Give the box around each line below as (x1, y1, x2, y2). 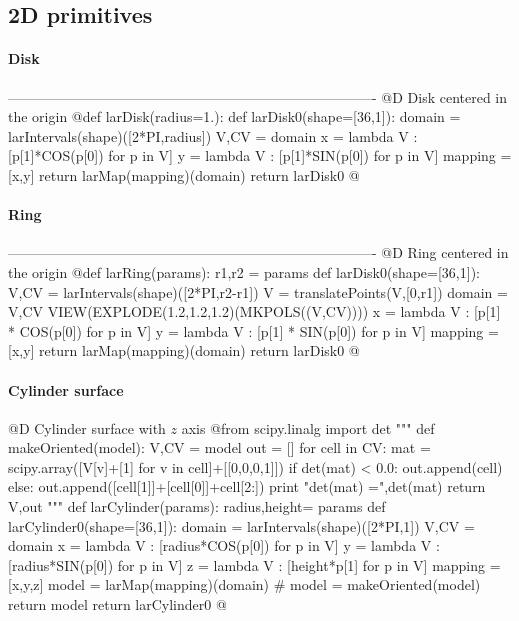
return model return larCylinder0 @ (8, 594, 227, 615)
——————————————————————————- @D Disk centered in (8, 86, 508, 107)
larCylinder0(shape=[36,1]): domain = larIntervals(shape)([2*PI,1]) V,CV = (8, 515, 475, 536)
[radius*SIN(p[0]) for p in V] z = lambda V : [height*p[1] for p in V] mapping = (8, 554, 501, 575)
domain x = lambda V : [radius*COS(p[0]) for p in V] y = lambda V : (8, 535, 440, 556)
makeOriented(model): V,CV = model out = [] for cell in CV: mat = (8, 437, 431, 458)
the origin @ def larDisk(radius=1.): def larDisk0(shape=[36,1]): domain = (8, 106, 461, 127)
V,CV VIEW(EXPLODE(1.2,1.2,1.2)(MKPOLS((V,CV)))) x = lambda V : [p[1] (8, 301, 501, 322)
